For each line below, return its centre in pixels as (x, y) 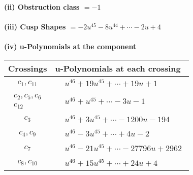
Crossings (28, 68)
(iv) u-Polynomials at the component (70, 46)
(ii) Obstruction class (42, 7)
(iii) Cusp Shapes (35, 27)
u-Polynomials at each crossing (118, 68)
